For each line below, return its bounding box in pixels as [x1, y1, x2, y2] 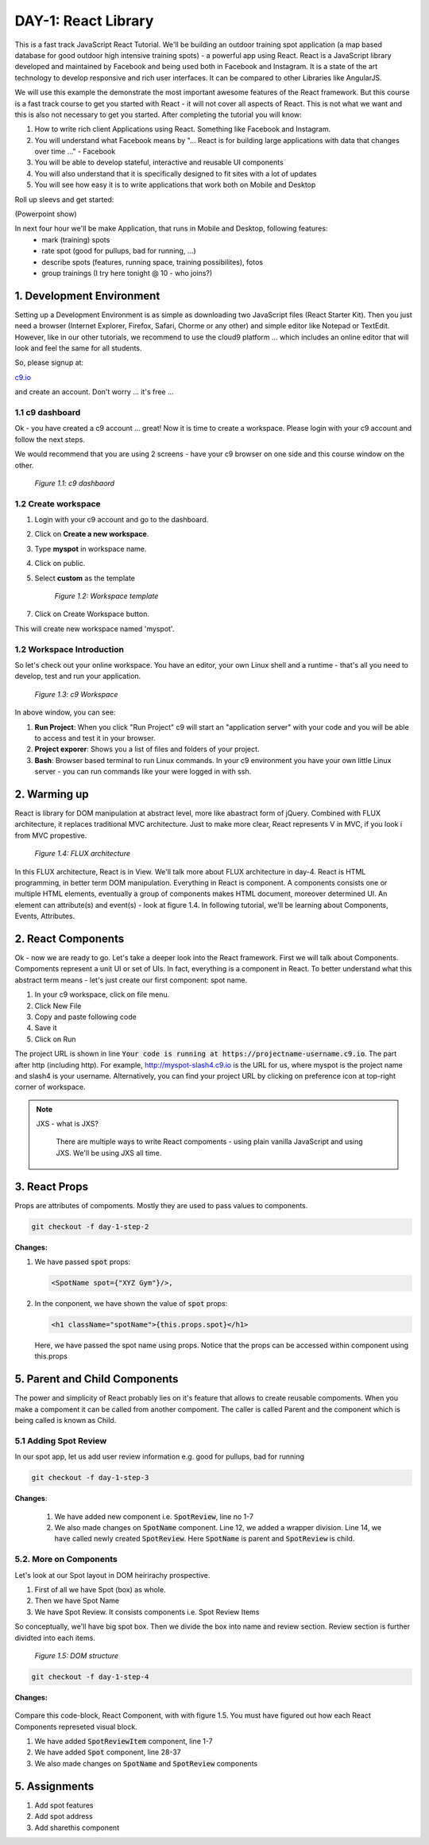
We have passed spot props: [34, 1257, 131, 1267]
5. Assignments [14, 1779, 95, 1793]
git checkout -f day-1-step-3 [31, 1473, 149, 1483]
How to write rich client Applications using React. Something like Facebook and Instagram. [34, 124, 331, 134]
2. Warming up [14, 787, 89, 800]
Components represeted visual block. [14, 1722, 138, 1731]
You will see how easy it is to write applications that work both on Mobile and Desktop [34, 180, 316, 190]
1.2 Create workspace [14, 498, 101, 509]
